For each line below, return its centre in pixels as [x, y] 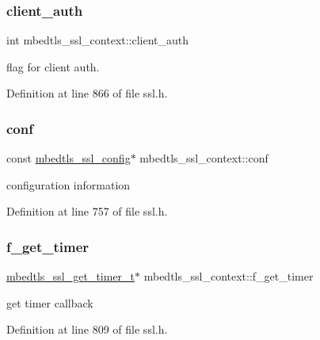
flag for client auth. [53, 66]
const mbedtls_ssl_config [69, 158]
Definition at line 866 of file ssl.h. [87, 93]
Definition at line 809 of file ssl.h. [87, 329]
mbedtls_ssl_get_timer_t [71, 276]
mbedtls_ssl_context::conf [204, 158]
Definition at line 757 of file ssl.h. [87, 211]
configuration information [69, 184]
